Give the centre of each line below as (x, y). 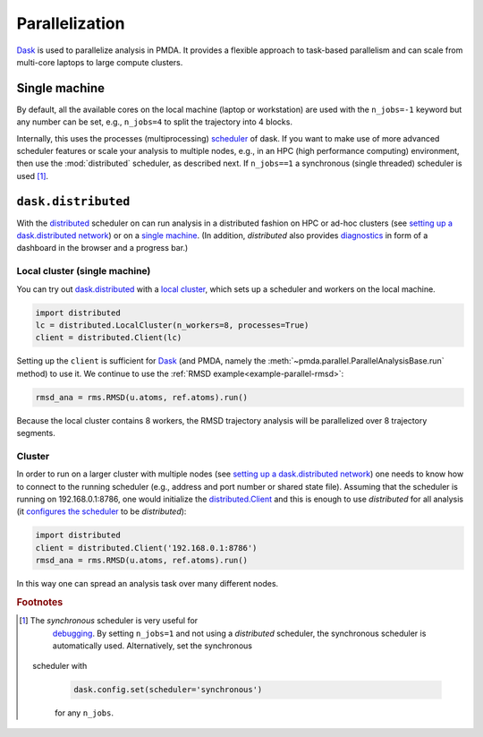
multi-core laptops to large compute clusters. (100, 62)
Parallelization (71, 23)
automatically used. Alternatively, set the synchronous (152, 646)
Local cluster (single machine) (84, 271)
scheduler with (60, 666)
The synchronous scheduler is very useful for (114, 621)
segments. (36, 433)
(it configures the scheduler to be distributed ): (102, 511)
